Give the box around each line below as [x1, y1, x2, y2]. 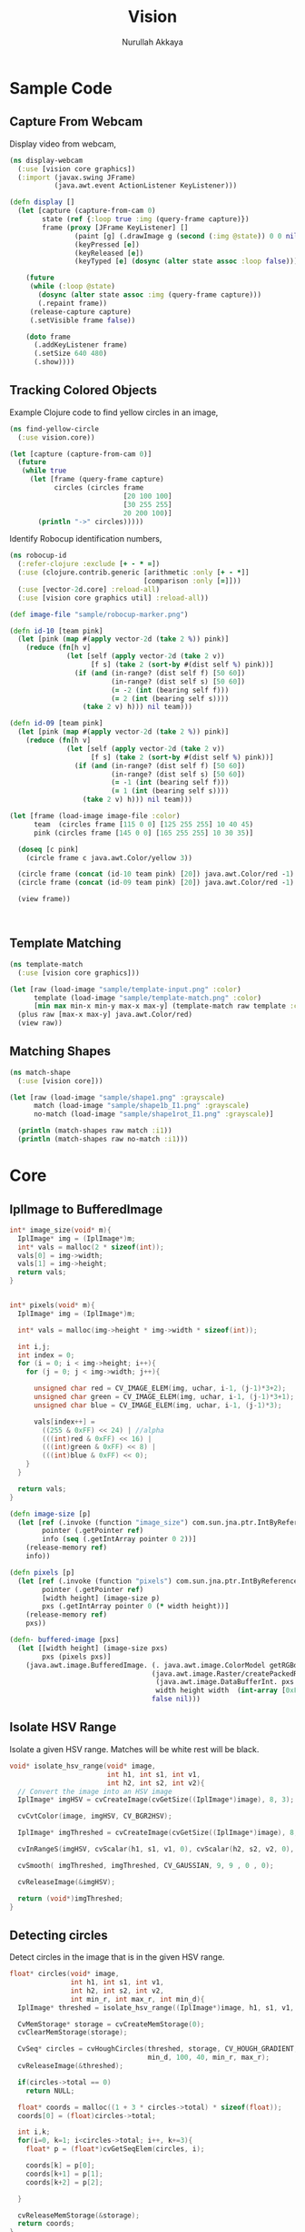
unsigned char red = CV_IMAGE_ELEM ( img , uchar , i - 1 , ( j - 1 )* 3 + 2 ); [33, 1384, 287, 1394]
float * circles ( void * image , [9, 1969, 120, 1979]
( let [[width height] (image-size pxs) [17, 1643, 169, 1653]
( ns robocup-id [9, 551, 67, 561]
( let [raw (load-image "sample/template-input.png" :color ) [9, 985, 242, 994]
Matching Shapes [9, 1044, 112, 1060]
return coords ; [17, 2219, 75, 2228]
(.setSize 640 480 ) [33, 349, 107, 359]
